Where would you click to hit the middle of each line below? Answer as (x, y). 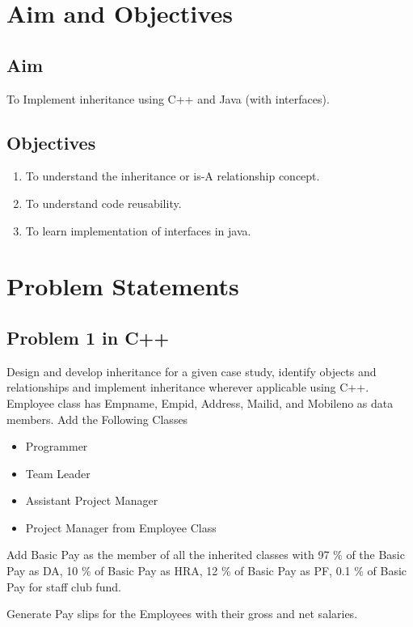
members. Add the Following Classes (97, 419)
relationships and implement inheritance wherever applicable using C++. (188, 387)
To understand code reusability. (103, 203)
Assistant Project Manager (92, 500)
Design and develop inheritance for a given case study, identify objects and (192, 371)
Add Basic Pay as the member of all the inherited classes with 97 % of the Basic (206, 555)
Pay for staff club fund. (64, 586)
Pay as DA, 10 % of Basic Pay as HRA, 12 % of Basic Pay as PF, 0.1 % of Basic (207, 571)
